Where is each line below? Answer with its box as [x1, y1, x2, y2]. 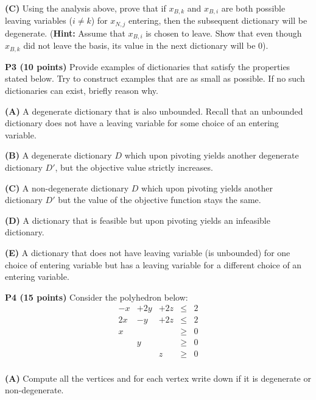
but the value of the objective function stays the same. [58, 193, 261, 206]
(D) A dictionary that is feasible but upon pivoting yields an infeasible [5, 213, 270, 226]
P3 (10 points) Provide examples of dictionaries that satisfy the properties [5, 60, 290, 73]
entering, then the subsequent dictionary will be [128, 14, 307, 27]
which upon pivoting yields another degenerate [124, 149, 299, 162]
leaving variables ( [5, 14, 72, 27]
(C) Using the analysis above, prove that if [5, 2, 166, 14]
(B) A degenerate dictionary [5, 149, 112, 162]
